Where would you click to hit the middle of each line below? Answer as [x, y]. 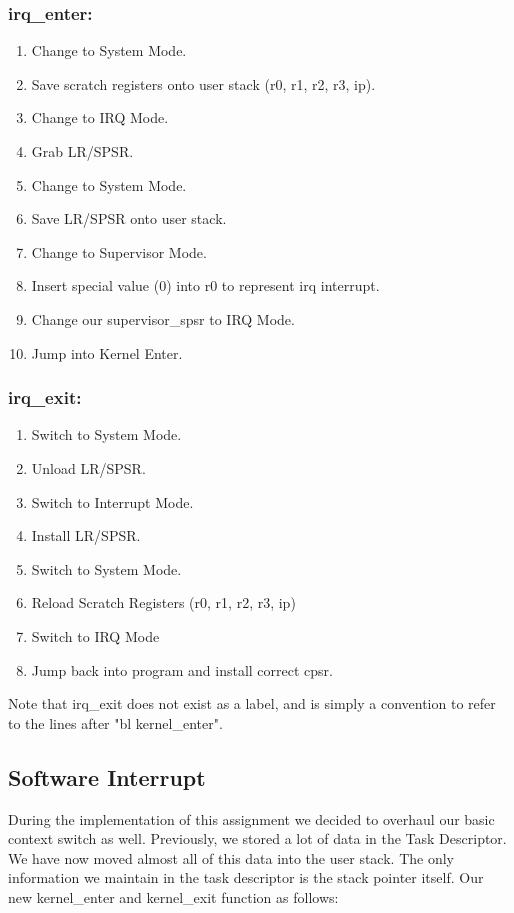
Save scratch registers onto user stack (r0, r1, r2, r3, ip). [203, 83]
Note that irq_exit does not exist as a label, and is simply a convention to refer [252, 703]
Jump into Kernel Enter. [107, 352]
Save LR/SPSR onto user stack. [129, 218]
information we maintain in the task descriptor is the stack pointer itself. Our [246, 877]
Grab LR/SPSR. [82, 151]
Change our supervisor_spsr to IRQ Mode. [163, 318]
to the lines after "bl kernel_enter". [115, 722]
